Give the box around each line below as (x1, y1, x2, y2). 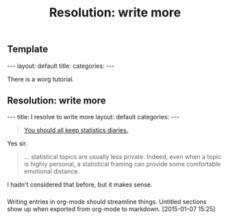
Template (7, 43, 49, 56)
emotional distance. (23, 167, 80, 175)
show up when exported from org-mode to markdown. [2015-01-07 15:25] (7, 205, 216, 213)
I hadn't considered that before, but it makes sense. (7, 180, 153, 189)
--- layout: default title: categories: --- (7, 62, 115, 70)
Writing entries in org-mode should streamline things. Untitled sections (7, 197, 207, 206)
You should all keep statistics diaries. (23, 126, 129, 134)
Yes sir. (7, 139, 28, 148)
